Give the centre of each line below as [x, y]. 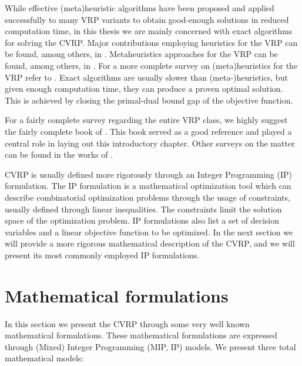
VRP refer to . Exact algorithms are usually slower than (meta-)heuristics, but [146, 77]
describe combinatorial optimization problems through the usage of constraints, [147, 197]
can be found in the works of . [59, 154]
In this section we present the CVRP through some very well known [127, 323]
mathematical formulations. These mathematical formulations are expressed [141, 335]
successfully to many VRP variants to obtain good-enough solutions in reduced [147, 19]
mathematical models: [44, 358]
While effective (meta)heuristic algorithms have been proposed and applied [140, 8]
